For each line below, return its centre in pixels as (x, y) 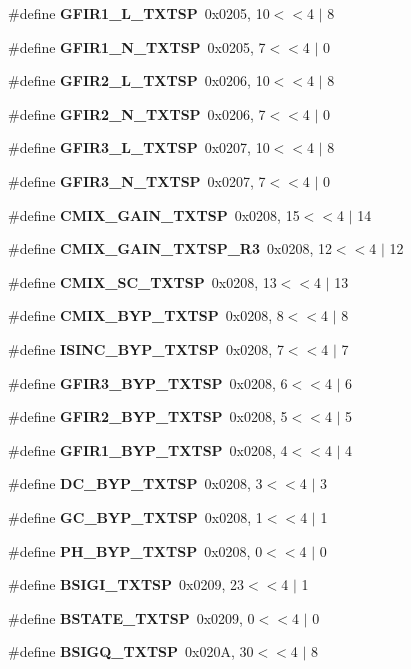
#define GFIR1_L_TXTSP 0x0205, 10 (139, 13)
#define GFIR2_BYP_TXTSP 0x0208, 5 (148, 416)
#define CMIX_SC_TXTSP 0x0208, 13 (142, 281)
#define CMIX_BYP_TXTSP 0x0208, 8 (146, 315)
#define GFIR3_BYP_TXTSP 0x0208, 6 (148, 382)
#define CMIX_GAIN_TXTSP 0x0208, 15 (154, 214)
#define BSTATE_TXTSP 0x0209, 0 (131, 617)
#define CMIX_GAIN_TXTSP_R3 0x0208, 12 (170, 248)
